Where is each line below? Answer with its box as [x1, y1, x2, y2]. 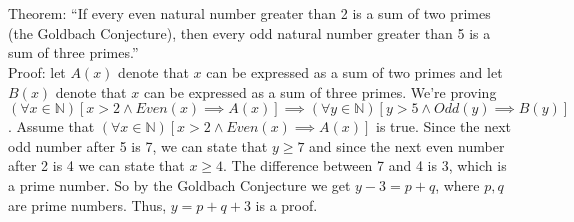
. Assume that [8, 116, 95, 137]
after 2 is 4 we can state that [8, 155, 185, 176]
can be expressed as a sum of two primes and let [206, 61, 503, 82]
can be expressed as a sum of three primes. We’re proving [143, 81, 497, 102]
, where [435, 174, 480, 195]
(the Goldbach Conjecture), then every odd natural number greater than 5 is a [8, 22, 491, 43]
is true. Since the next [376, 116, 512, 137]
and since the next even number [309, 135, 505, 156]
